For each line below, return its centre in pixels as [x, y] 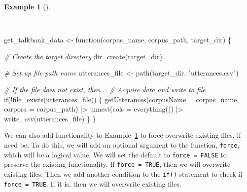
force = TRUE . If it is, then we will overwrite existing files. [93, 183]
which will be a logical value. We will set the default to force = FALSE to [115, 154]
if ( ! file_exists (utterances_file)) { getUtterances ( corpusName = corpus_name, [122, 99]
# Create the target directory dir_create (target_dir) [83, 56]
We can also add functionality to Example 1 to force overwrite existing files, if [123, 135]
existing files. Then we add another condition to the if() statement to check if [123, 173]
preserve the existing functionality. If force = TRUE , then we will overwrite [117, 164]
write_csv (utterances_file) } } [50, 118]
